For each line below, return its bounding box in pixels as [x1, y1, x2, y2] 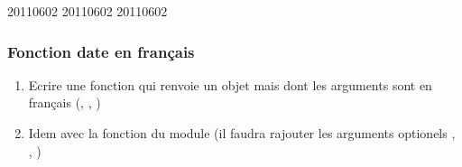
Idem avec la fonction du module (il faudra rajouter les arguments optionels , [28, 124, 456, 142]
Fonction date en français [7, 40, 195, 62]
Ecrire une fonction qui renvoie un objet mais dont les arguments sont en [28, 75, 432, 94]
